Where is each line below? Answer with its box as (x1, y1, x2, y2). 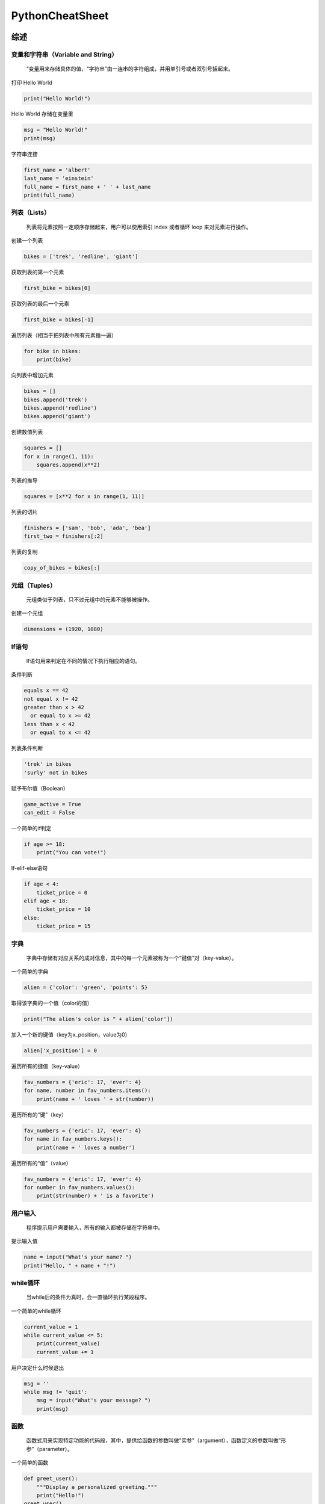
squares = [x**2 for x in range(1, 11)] (23, 493, 144, 500)
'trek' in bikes (23, 761, 72, 768)
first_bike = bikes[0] (23, 285, 91, 291)
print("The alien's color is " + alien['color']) (23, 1016, 173, 1023)
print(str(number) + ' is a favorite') (36, 1192, 155, 1200)
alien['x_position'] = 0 (23, 1047, 97, 1054)
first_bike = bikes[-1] (23, 316, 94, 323)
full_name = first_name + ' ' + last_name (23, 183, 151, 190)
